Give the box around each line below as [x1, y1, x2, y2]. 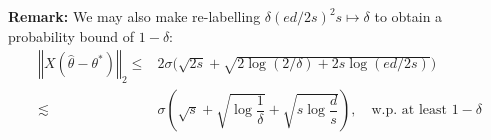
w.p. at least [371, 103, 447, 118]
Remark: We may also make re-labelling [8, 6, 261, 26]
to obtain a [374, 6, 443, 26]
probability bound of [8, 25, 135, 46]
